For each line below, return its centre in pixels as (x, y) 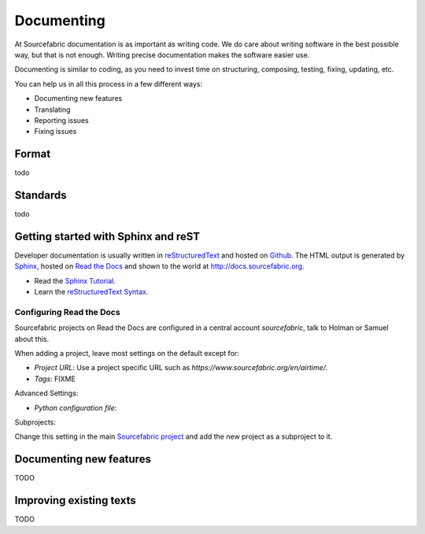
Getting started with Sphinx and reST (107, 236)
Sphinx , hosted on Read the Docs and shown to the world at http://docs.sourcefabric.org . (159, 266)
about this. (32, 339)
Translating (52, 109)
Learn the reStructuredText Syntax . (91, 292)
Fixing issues (55, 132)
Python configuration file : (76, 408)
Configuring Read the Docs (68, 312)
